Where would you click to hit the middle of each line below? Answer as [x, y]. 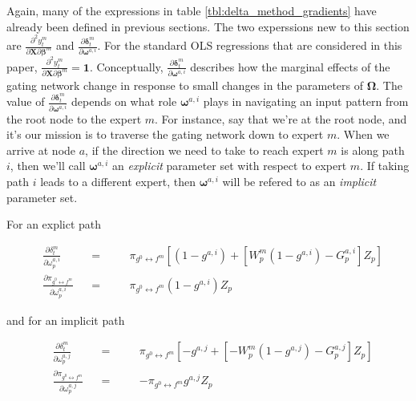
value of [26, 101]
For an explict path [54, 224]
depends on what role [124, 101]
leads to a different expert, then [118, 181]
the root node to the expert [74, 118]
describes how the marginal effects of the [290, 66]
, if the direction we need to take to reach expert [204, 150]
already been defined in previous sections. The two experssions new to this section [208, 26]
